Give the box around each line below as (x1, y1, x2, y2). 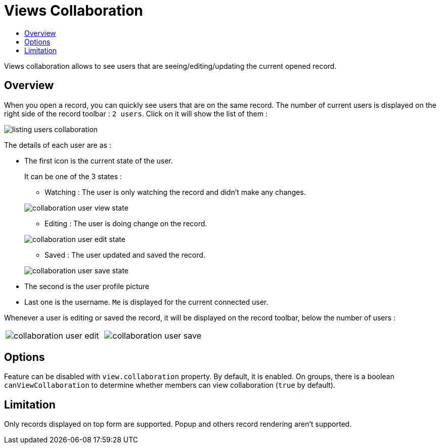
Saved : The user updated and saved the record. (45, 250, 205, 259)
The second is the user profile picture (24, 281, 149, 291)
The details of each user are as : (4, 140, 111, 149)
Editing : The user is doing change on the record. (45, 219, 207, 228)
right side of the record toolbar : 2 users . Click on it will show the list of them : (4, 109, 268, 118)
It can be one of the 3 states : (24, 172, 122, 181)
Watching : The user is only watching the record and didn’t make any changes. (45, 187, 306, 196)
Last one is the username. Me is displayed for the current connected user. (24, 297, 269, 306)
